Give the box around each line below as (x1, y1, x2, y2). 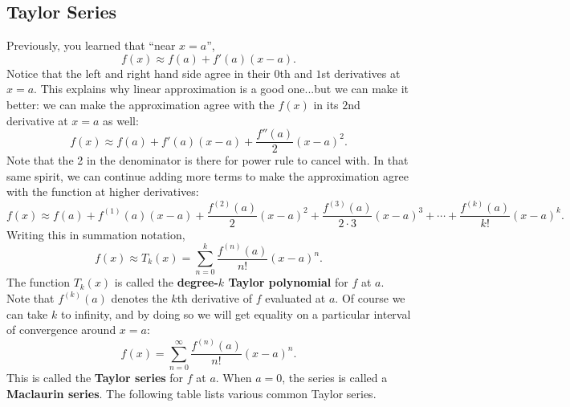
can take (6, 305, 48, 322)
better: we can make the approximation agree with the (6, 96, 275, 112)
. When (215, 368, 252, 385)
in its (313, 96, 339, 112)
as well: (103, 112, 139, 128)
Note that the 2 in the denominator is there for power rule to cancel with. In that (6, 152, 409, 169)
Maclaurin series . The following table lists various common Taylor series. (6, 385, 377, 401)
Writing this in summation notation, (6, 226, 185, 242)
